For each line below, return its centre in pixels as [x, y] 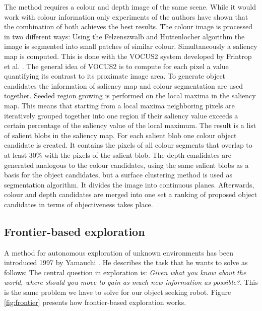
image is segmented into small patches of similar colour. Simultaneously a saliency [131, 46]
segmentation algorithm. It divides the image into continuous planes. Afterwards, [129, 184]
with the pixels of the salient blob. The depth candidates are [138, 154]
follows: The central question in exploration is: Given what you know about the [125, 272]
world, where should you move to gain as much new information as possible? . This [131, 282]
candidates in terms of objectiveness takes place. [79, 204]
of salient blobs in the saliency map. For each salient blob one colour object [120, 135]
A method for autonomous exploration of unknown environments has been [119, 252]
